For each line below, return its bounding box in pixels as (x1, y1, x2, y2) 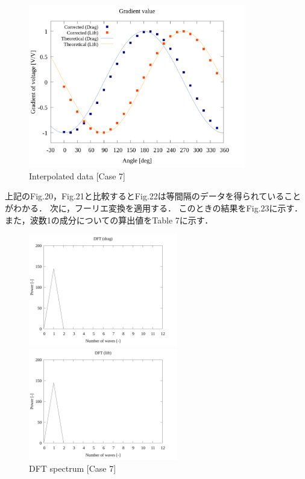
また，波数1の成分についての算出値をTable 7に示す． (5, 213, 213, 226)
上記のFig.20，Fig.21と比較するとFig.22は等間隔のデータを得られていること (5, 190, 301, 202)
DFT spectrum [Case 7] (29, 461, 116, 474)
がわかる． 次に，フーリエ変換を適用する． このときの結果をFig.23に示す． (5, 202, 303, 214)
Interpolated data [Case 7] (29, 169, 125, 182)
